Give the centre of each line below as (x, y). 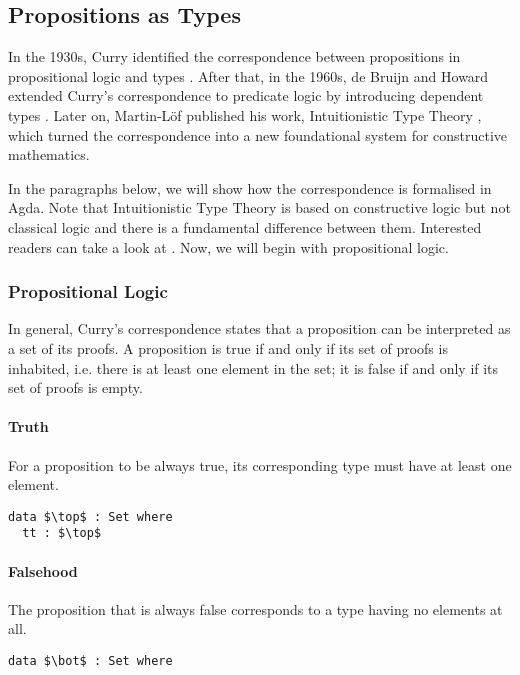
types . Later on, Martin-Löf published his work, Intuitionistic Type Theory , (245, 114)
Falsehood (43, 570)
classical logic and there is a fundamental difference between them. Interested (245, 226)
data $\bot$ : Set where (90, 661)
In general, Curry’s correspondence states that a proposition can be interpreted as (259, 328)
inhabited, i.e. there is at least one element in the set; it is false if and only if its (253, 367)
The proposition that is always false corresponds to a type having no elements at (255, 608)
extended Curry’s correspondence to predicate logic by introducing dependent (246, 95)
